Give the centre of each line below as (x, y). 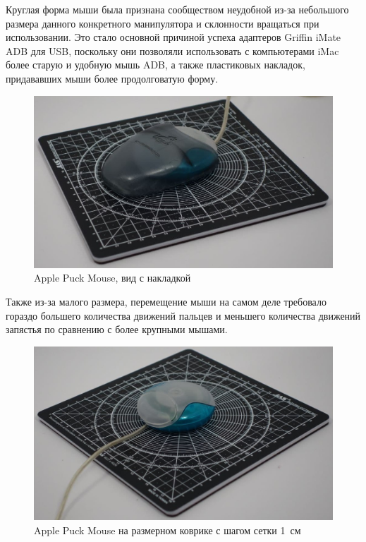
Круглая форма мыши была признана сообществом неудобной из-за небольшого (177, 9)
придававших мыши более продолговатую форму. (112, 78)
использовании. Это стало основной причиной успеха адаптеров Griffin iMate (173, 37)
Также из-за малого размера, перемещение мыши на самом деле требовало (166, 301)
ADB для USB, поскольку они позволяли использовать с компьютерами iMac (172, 50)
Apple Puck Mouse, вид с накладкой (112, 278)
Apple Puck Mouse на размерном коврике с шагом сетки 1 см (167, 530)
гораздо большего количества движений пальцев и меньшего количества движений (183, 315)
